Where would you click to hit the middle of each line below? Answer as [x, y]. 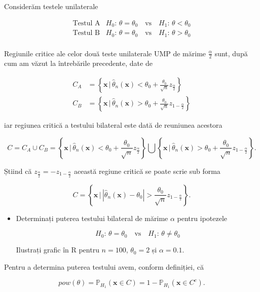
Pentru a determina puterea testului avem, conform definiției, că [104, 266]
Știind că [18, 171]
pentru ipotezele [202, 218]
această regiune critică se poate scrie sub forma [147, 171]
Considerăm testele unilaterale [51, 6]
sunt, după [231, 53]
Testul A [86, 23]
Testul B [86, 33]
